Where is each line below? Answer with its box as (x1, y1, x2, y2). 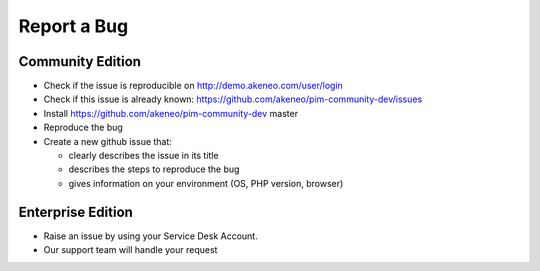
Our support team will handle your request (43, 244, 218, 256)
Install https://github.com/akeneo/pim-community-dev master (43, 107, 299, 119)
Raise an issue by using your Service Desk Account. (43, 230, 259, 242)
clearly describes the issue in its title (68, 150, 219, 162)
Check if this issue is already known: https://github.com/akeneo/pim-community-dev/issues (43, 93, 423, 105)
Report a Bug (18, 15, 129, 37)
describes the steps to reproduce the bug (68, 163, 240, 175)
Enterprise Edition (18, 203, 134, 220)
